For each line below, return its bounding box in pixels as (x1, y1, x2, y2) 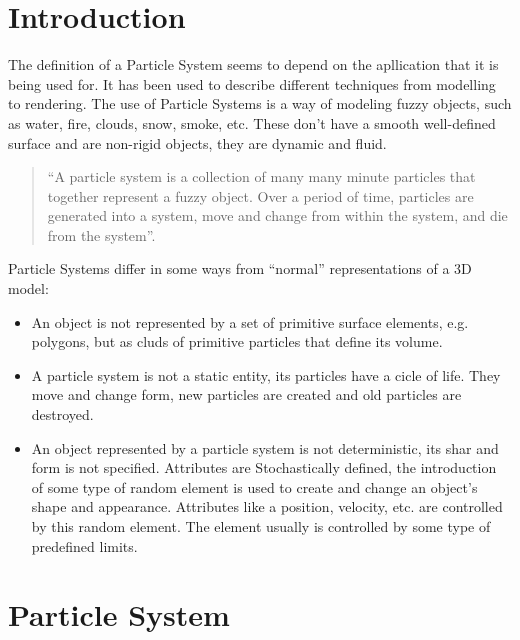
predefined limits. (31, 535, 138, 556)
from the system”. (47, 224, 156, 245)
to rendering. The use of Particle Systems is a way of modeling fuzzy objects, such (8, 93, 512, 114)
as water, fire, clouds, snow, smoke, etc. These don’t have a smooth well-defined (8, 112, 496, 133)
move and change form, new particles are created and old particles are (31, 384, 462, 405)
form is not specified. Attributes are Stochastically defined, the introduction (31, 457, 497, 478)
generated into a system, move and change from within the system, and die (47, 205, 508, 226)
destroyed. (31, 404, 94, 425)
